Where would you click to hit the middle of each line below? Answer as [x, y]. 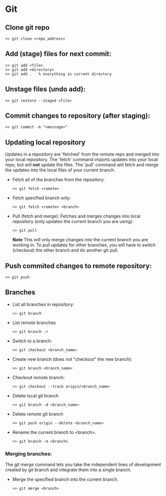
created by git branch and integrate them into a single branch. [68, 470]
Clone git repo [27, 28]
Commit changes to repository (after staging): [78, 116]
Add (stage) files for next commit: [58, 54]
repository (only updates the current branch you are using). [73, 221]
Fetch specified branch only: [41, 198]
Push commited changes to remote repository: [79, 266]
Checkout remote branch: [38, 377]
